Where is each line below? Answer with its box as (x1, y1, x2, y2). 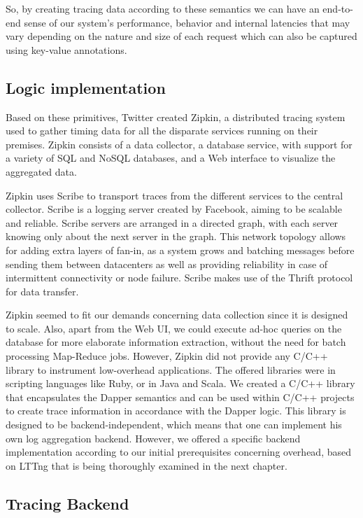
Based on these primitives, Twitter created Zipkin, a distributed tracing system (6, 109, 346, 124)
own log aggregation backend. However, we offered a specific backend (6, 430, 301, 445)
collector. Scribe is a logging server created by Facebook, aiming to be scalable (6, 202, 342, 216)
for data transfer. (6, 283, 79, 298)
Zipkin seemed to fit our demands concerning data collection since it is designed (6, 307, 348, 322)
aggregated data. (6, 164, 77, 178)
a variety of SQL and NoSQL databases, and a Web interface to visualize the (6, 150, 336, 165)
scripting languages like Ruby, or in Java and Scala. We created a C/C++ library (6, 376, 355, 391)
